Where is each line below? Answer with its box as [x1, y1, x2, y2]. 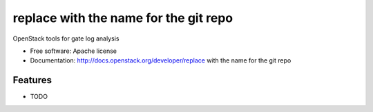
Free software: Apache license [30, 47, 117, 55]
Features [12, 74, 52, 86]
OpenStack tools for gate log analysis [12, 34, 119, 43]
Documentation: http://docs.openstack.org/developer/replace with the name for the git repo [30, 56, 291, 65]
